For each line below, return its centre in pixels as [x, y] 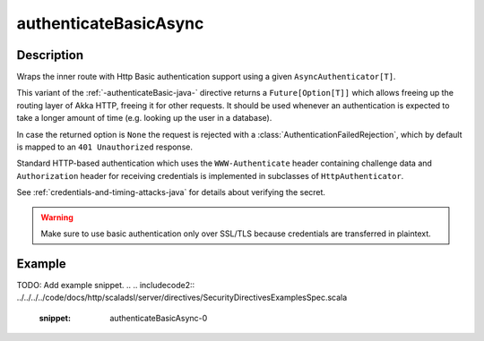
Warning [57, 217]
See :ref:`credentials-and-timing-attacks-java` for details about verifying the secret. [171, 192]
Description [50, 55]
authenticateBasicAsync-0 [159, 318]
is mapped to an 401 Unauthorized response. [104, 147]
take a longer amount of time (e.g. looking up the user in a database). [144, 118]
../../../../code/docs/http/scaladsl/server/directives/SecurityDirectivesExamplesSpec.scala [182, 298]
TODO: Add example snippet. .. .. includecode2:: [106, 285]
